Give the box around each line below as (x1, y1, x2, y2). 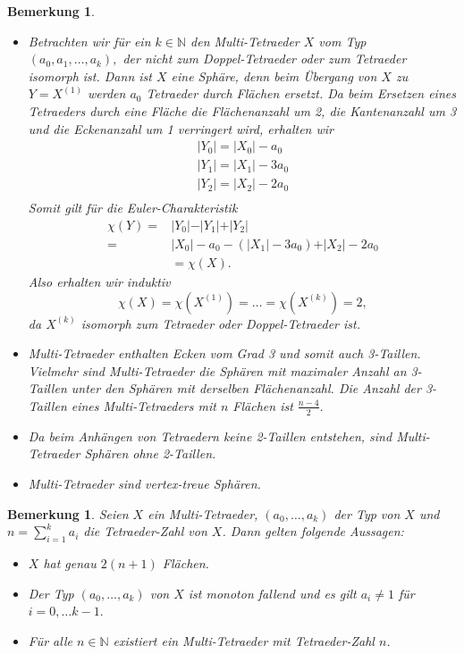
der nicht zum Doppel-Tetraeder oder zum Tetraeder (122, 49, 407, 68)
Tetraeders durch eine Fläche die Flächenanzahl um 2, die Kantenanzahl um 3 (28, 101, 457, 120)
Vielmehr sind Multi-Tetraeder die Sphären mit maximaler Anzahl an (28, 361, 407, 380)
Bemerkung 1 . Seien (7, 504, 129, 523)
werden (88, 84, 126, 103)
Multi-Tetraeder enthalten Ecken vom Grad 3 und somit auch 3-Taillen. (28, 344, 421, 363)
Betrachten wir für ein (28, 31, 151, 50)
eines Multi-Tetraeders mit (71, 396, 216, 415)
